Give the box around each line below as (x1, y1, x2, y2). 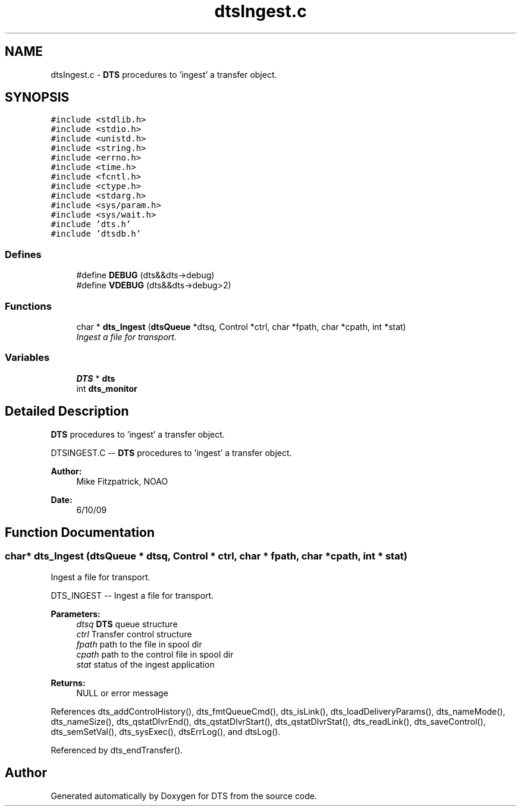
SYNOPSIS (5, 90, 70, 105)
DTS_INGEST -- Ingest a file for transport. (51, 590, 214, 601)
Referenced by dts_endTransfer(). (51, 744, 183, 755)
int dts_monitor (76, 383, 137, 394)
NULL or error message (76, 687, 168, 698)
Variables (5, 351, 50, 364)
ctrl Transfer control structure (76, 628, 192, 639)
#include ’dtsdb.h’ (51, 229, 142, 239)
